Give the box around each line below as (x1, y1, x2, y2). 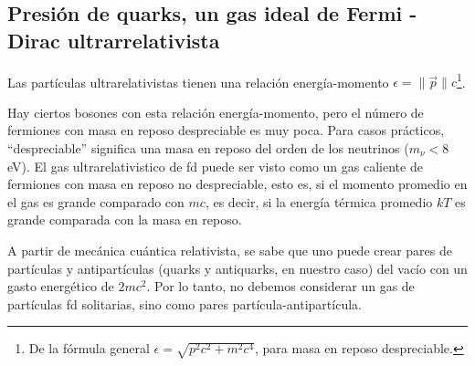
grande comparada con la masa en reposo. (7, 210, 242, 229)
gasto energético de (7, 277, 114, 296)
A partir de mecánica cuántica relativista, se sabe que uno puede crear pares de (7, 241, 453, 259)
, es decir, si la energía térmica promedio (205, 192, 433, 211)
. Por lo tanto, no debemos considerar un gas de (146, 277, 415, 296)
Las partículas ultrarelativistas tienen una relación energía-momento (7, 72, 389, 91)
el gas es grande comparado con (7, 192, 185, 211)
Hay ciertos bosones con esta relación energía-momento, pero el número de (7, 102, 424, 121)
